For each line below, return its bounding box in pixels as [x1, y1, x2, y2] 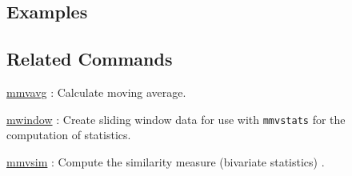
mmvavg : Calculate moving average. [6, 83, 186, 100]
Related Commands [6, 46, 173, 71]
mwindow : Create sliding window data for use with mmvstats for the [6, 110, 346, 127]
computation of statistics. [6, 126, 131, 143]
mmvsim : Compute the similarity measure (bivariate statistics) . [6, 153, 325, 170]
